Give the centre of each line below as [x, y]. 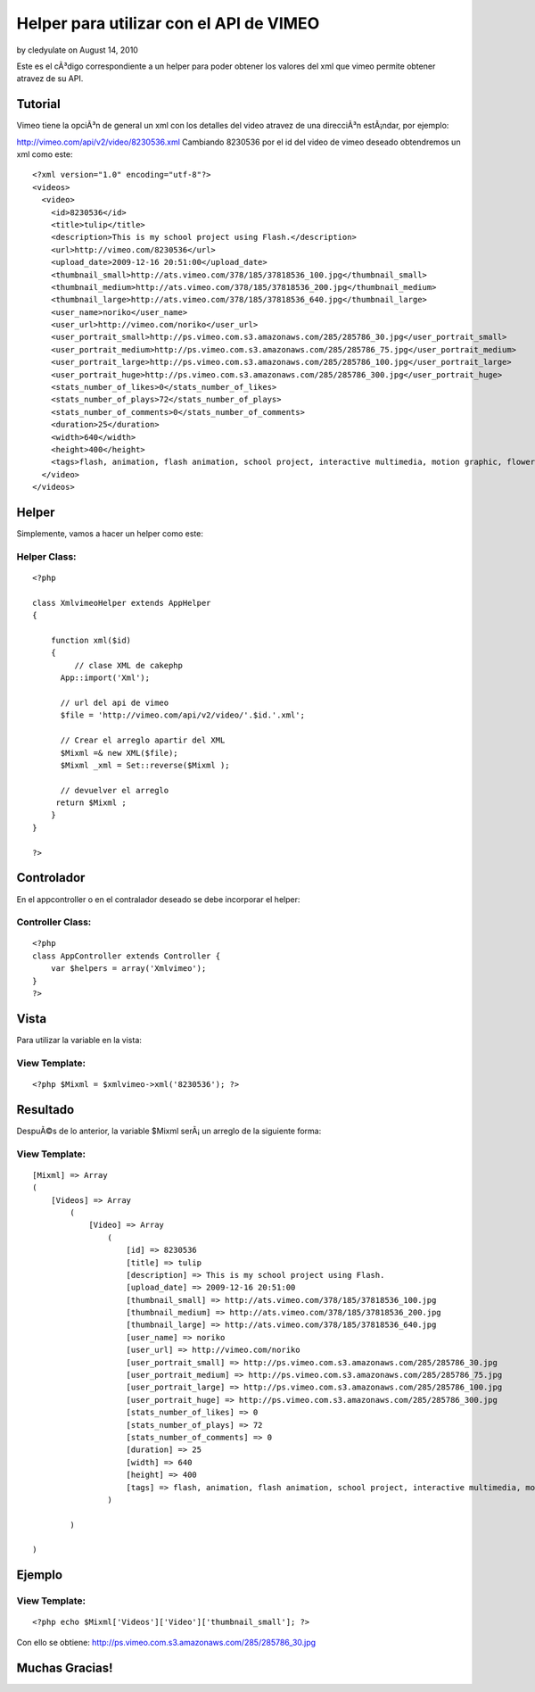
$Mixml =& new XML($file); [119, 753]
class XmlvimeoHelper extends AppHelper [122, 603]
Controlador [51, 878]
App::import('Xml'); [105, 678]
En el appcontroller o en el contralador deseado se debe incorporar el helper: [158, 899]
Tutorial [39, 104]
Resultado [45, 1110]
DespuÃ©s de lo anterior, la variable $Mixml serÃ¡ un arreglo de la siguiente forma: [169, 1131]
